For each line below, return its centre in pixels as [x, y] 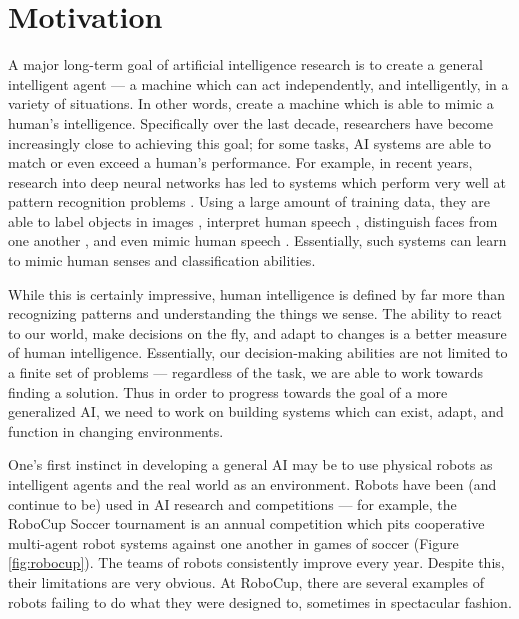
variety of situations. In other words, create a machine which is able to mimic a [251, 103]
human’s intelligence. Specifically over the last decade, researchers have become [250, 122]
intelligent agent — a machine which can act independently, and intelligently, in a [258, 83]
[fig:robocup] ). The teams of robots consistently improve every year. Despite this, [256, 562]
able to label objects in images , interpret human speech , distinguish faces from [253, 220]
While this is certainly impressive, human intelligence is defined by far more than [257, 293]
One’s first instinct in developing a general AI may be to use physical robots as [250, 464]
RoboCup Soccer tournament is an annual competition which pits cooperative [246, 523]
